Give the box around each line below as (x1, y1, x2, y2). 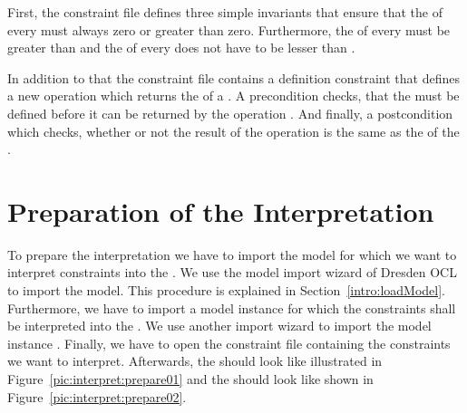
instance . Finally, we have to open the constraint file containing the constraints (7, 333, 451, 352)
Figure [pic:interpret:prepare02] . (7, 387, 187, 406)
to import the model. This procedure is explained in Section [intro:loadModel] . (7, 281, 446, 300)
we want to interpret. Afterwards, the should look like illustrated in (7, 351, 383, 370)
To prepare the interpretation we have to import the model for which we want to (7, 245, 457, 264)
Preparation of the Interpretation (7, 192, 434, 229)
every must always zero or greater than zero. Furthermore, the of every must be (7, 20, 451, 39)
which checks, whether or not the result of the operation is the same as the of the (7, 121, 460, 140)
